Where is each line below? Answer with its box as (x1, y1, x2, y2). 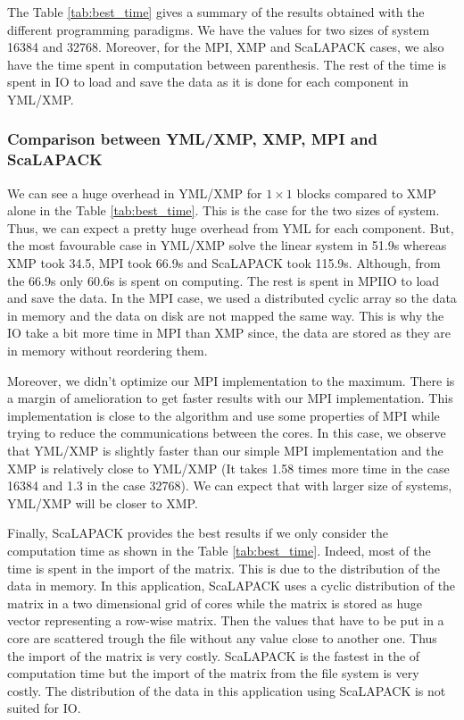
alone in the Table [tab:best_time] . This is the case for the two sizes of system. (7, 201, 440, 220)
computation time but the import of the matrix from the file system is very (7, 664, 419, 682)
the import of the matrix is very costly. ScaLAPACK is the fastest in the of (7, 646, 420, 665)
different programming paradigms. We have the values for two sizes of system (7, 20, 430, 38)
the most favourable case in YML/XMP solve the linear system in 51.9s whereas (7, 236, 447, 255)
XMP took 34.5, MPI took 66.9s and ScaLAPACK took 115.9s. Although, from (7, 254, 441, 272)
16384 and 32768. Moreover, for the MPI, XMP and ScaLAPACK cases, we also (7, 38, 444, 56)
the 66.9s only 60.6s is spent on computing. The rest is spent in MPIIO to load (7, 271, 440, 289)
